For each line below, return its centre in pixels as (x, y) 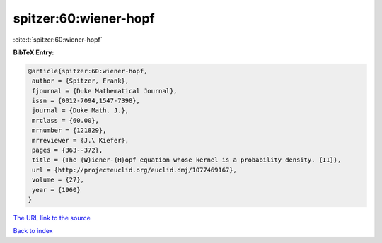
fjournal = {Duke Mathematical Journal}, (105, 91)
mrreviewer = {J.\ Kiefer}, (81, 140)
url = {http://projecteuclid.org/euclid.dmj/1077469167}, (134, 170)
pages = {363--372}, (68, 150)
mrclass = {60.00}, (65, 120)
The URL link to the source (52, 218)
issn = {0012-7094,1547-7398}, (86, 101)
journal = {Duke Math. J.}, (81, 111)
